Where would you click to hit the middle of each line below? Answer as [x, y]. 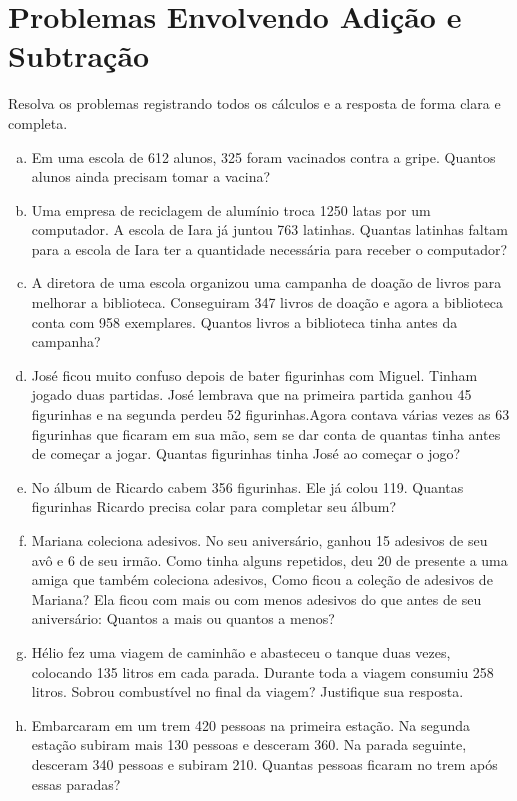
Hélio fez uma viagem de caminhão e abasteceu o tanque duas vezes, [241, 651]
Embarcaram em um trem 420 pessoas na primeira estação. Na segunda [251, 724]
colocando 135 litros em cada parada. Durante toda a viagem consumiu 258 [262, 671]
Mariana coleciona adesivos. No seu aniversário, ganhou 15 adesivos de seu [259, 540]
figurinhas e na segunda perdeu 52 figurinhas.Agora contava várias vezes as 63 [270, 414]
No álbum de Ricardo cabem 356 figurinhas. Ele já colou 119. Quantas [247, 486]
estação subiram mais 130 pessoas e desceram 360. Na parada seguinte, [249, 744]
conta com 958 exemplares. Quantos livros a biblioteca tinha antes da [244, 321]
